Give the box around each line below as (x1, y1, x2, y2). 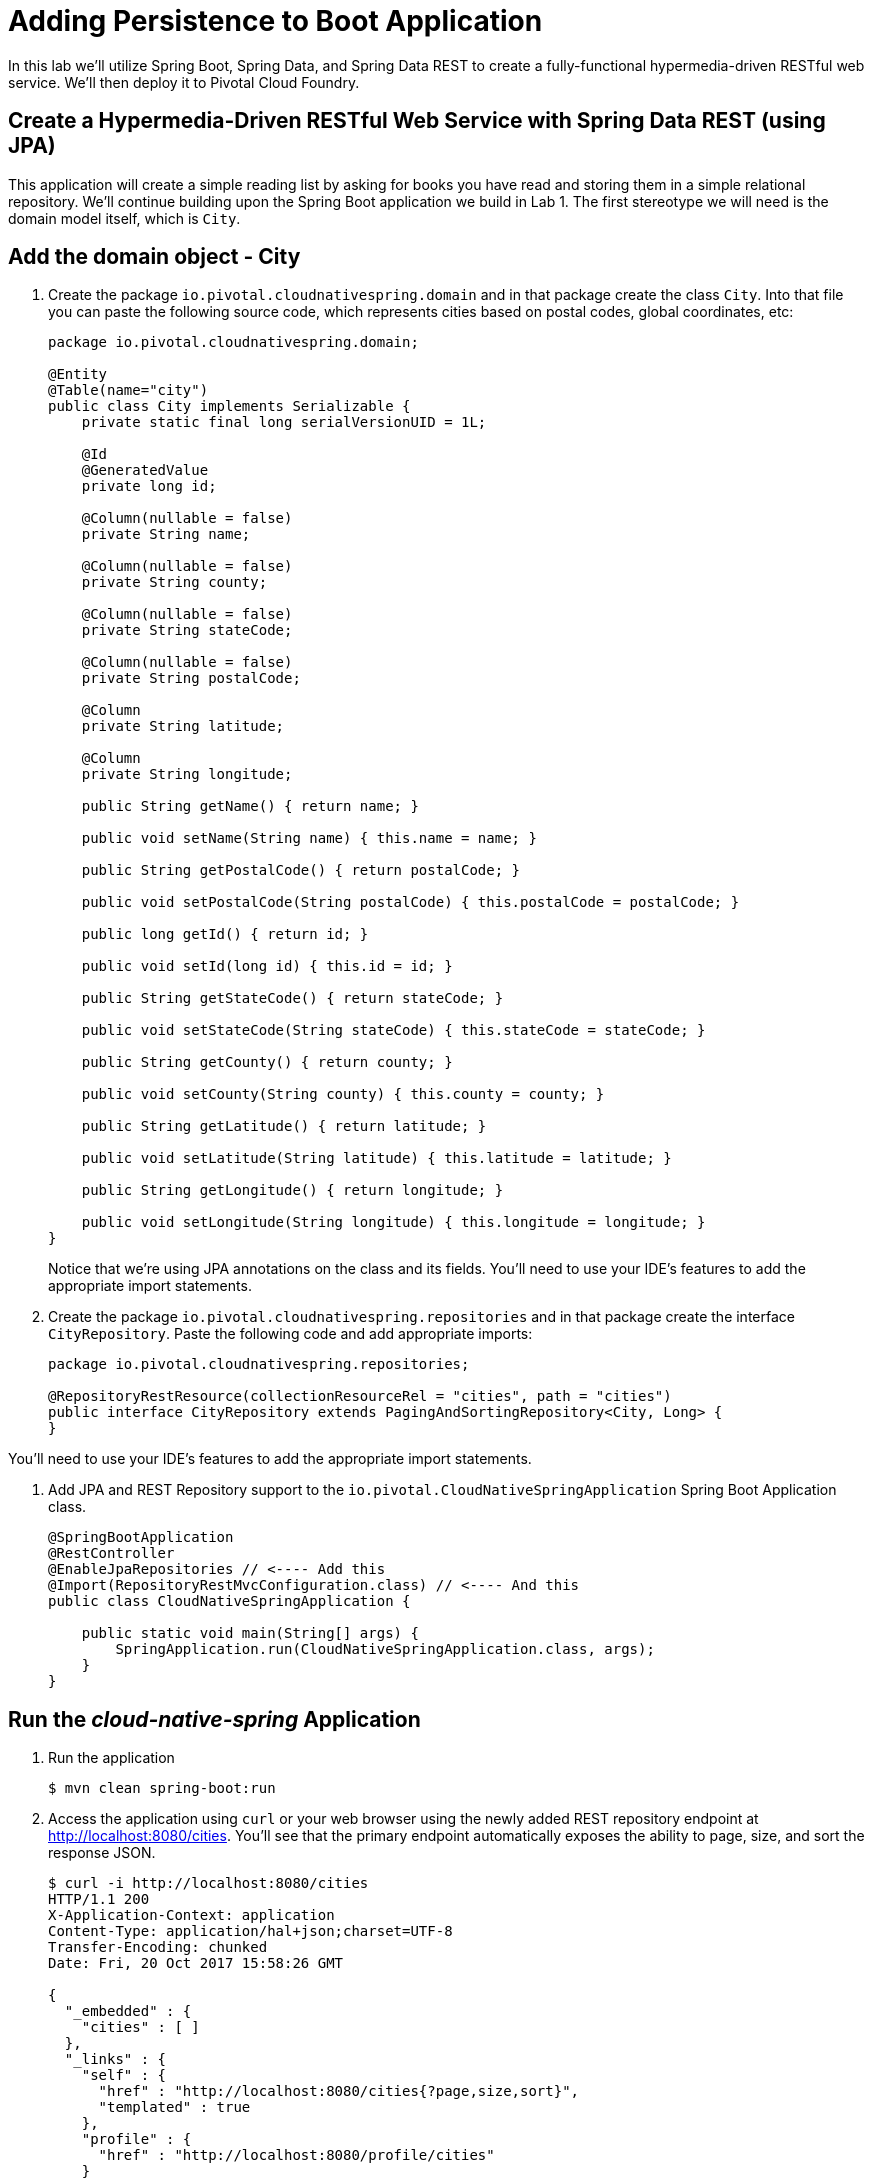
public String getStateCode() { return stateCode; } (81, 990, 504, 1007)
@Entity (48, 366, 108, 383)
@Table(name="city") (48, 382, 209, 399)
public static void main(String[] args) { (81, 1625, 419, 1642)
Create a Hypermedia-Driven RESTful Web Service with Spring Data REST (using (8, 108, 826, 134)
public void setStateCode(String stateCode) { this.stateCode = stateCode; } (81, 1022, 706, 1039)
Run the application (48, 1749, 175, 1767)
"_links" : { (64, 2051, 167, 2068)
